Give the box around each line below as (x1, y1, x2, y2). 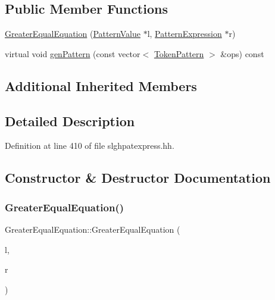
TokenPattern (154, 47, 204, 60)
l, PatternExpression (147, 27, 222, 40)
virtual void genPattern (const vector (5, 47, 140, 60)
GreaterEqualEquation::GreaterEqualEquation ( (5, 223, 180, 235)
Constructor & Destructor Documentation (5, 168, 271, 187)
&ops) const (220, 47, 264, 60)
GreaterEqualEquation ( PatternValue (5, 27, 140, 40)
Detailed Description (5, 111, 135, 130)
